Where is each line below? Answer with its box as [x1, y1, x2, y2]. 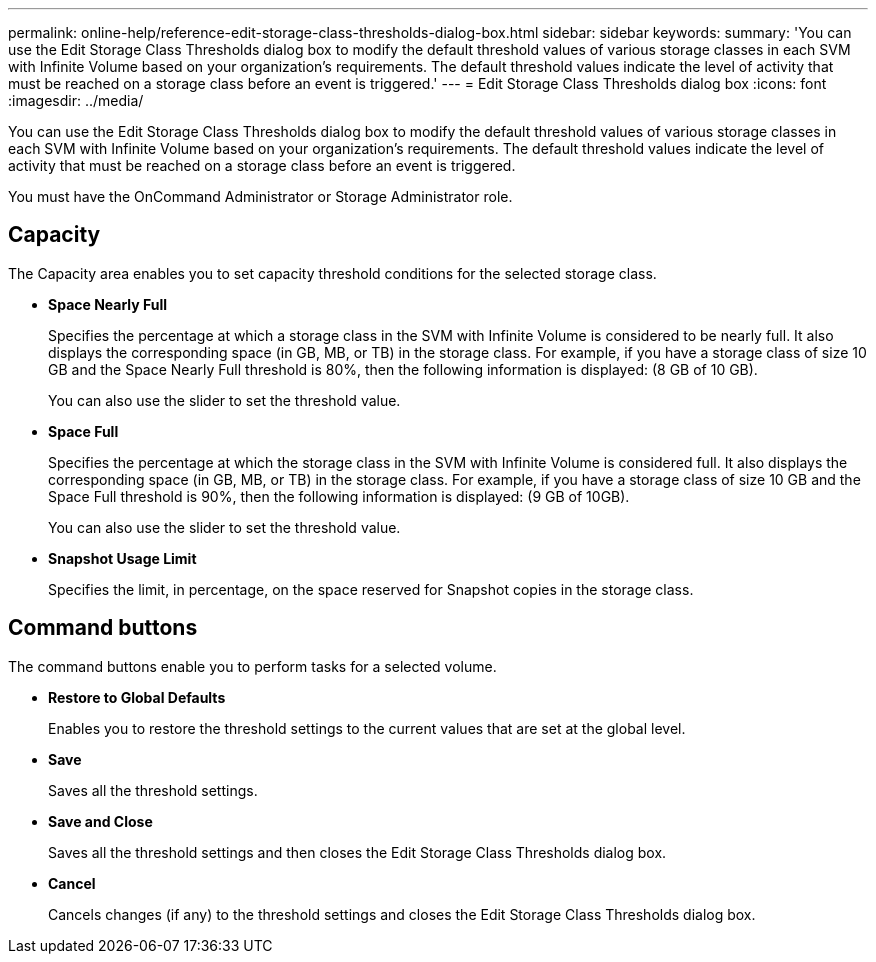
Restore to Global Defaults [48, 688, 226, 706]
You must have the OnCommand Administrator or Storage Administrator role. [8, 188, 513, 205]
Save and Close [48, 812, 153, 830]
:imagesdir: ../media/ [8, 92, 144, 109]
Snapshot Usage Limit [48, 549, 197, 567]
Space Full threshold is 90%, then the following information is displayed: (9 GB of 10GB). [48, 487, 630, 505]
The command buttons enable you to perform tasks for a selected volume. [8, 657, 497, 675]
